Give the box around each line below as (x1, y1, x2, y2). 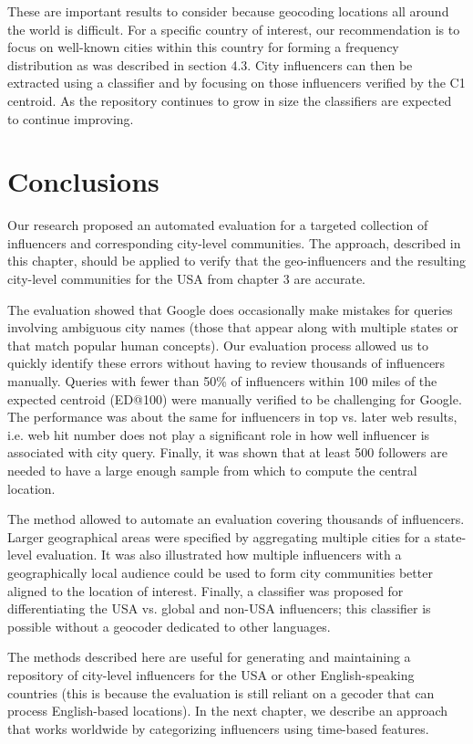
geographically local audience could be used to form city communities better (7, 562, 433, 582)
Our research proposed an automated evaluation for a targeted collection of (7, 215, 428, 235)
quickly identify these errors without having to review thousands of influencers (7, 353, 446, 372)
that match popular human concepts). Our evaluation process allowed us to (7, 335, 429, 354)
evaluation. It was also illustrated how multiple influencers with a (36, 545, 402, 564)
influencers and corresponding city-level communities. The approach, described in (7, 233, 461, 252)
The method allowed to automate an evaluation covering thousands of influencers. (7, 509, 465, 529)
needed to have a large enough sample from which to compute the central (7, 461, 417, 479)
